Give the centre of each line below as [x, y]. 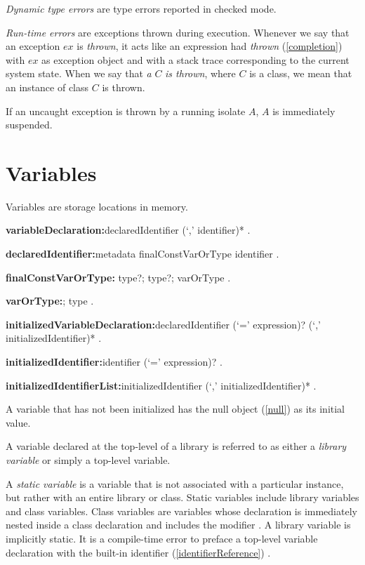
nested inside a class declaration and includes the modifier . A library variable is [178, 525]
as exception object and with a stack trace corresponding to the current [195, 59]
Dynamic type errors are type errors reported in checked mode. [141, 8]
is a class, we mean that [301, 73]
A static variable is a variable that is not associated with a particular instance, [175, 483]
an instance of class [47, 87]
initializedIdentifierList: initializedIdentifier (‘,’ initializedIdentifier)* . [161, 385]
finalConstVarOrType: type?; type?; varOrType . [118, 277]
